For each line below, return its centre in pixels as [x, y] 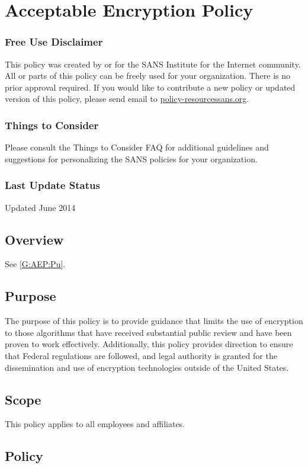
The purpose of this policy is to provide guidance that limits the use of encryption [154, 321]
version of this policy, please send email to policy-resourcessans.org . [127, 99]
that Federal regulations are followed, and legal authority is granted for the [141, 355]
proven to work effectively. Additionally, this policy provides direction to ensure [149, 344]
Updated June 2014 [40, 207]
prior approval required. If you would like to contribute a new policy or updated [150, 87]
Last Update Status [52, 185]
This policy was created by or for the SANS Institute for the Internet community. [153, 64]
